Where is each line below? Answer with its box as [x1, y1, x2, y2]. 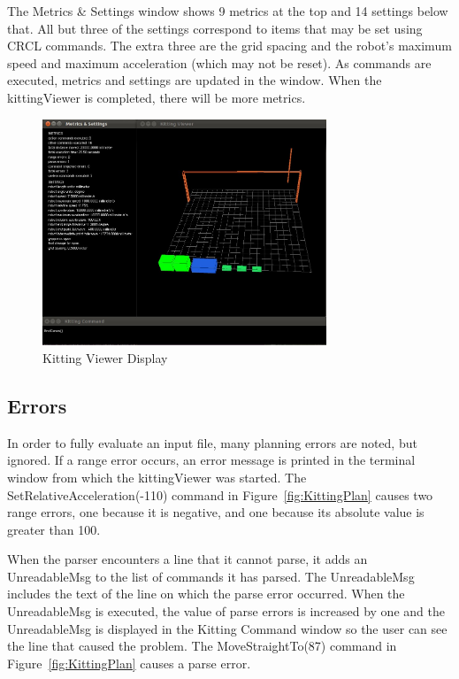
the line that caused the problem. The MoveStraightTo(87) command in [7, 637, 397, 655]
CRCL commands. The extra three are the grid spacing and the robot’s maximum [7, 36, 452, 55]
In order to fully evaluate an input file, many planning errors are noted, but [7, 433, 417, 451]
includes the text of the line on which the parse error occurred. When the [7, 584, 405, 603]
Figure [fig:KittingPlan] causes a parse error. [7, 653, 251, 672]
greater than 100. [7, 520, 101, 538]
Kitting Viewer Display [42, 348, 168, 367]
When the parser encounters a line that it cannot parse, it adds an [7, 550, 368, 568]
